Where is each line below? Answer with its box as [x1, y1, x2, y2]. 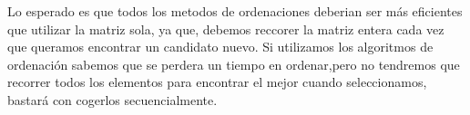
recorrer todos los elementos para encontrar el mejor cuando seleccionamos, [7, 72, 427, 91]
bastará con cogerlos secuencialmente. [7, 90, 218, 109]
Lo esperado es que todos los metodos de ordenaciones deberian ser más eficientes [7, 2, 463, 20]
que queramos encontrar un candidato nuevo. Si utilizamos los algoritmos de [7, 37, 434, 56]
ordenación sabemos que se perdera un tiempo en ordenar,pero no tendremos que [7, 54, 460, 73]
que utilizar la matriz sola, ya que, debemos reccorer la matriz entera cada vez [7, 19, 444, 38]
